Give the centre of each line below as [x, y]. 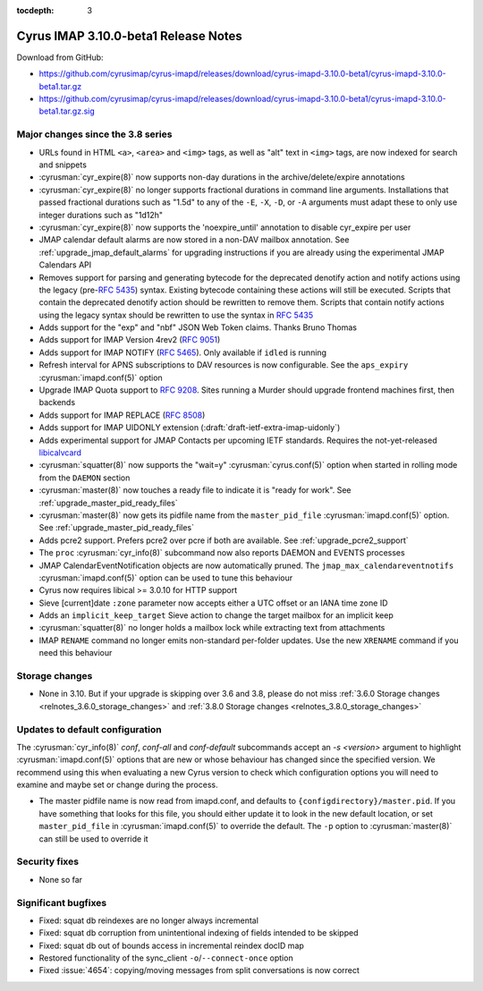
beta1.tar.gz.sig [67, 111]
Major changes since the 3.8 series [94, 134]
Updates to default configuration [89, 729]
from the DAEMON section [85, 478]
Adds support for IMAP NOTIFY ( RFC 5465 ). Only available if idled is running [182, 352]
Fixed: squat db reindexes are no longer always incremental [149, 920]
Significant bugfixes [62, 902]
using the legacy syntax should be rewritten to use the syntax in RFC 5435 [176, 315]
